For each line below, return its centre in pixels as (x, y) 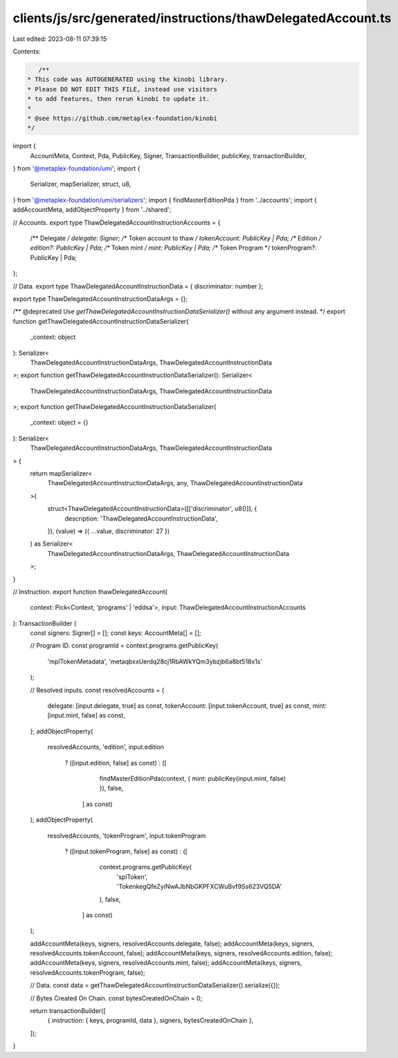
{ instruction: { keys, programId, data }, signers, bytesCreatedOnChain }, (151, 1021)
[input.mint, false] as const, (87, 716)
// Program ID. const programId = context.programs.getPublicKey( (124, 645)
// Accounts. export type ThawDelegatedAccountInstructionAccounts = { (117, 223)
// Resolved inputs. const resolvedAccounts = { (97, 690)
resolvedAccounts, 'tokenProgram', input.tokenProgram (127, 835)
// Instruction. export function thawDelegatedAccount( (90, 591)
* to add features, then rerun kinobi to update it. (119, 99)
